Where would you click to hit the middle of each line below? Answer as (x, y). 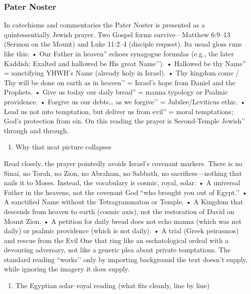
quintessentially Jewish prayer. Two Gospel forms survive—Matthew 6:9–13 (117, 34)
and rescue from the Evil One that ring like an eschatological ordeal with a (116, 240)
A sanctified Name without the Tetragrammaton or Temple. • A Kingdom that (124, 202)
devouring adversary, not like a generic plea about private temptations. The (117, 250)
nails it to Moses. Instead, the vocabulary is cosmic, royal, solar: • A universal (122, 183)
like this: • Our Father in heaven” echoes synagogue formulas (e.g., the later (119, 53)
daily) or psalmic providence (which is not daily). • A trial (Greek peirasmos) (121, 231)
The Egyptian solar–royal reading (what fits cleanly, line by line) (113, 285)
